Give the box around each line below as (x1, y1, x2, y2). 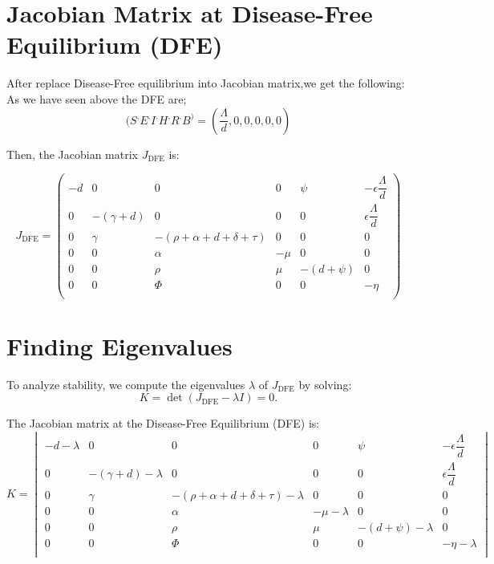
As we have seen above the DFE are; (6, 90, 187, 107)
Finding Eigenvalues (6, 329, 233, 362)
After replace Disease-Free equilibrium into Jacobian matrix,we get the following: (6, 75, 405, 91)
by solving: (298, 375, 352, 392)
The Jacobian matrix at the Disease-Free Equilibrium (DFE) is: (6, 415, 320, 432)
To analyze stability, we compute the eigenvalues (6, 375, 245, 392)
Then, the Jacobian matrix (6, 145, 138, 162)
